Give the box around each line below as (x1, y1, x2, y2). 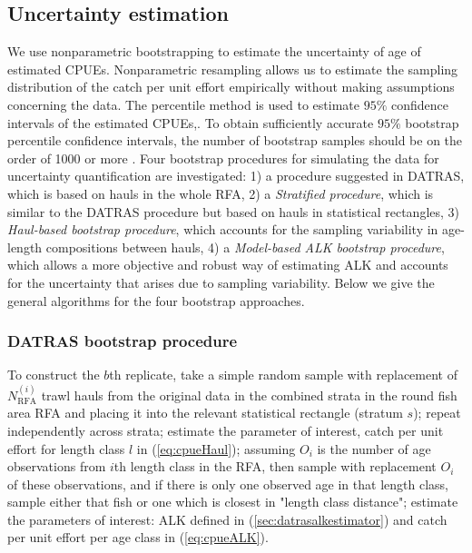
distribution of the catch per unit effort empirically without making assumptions (7, 77, 455, 96)
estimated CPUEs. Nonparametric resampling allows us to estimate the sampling (7, 59, 458, 78)
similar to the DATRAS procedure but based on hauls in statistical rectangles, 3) (7, 202, 460, 221)
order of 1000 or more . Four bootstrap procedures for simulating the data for (7, 148, 439, 167)
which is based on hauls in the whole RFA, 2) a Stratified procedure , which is (7, 183, 434, 202)
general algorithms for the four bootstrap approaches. (7, 291, 305, 310)
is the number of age (317, 439, 431, 458)
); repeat (413, 403, 461, 422)
